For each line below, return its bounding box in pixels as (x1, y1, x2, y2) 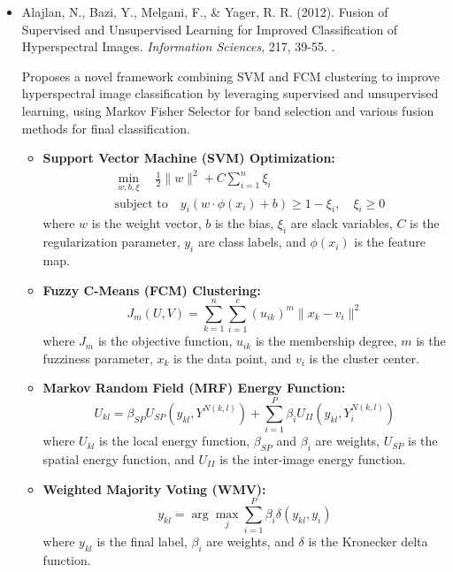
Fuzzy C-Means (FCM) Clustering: (42, 280, 261, 299)
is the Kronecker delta (308, 532, 428, 551)
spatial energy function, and (42, 449, 195, 468)
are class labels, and (197, 233, 306, 251)
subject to (114, 197, 168, 210)
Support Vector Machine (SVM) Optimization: (42, 149, 335, 167)
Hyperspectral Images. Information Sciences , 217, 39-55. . (21, 37, 335, 56)
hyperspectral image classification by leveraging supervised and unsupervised (21, 84, 439, 103)
